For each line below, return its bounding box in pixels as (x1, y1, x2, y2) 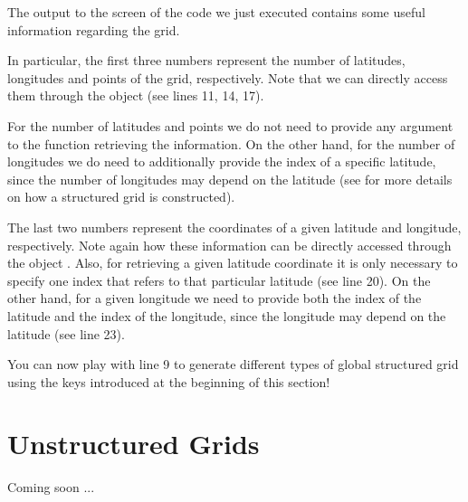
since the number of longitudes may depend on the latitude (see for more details (7, 169, 453, 188)
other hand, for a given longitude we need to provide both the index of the (7, 289, 422, 308)
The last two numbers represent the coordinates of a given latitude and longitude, (7, 217, 462, 236)
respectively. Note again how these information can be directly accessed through (7, 235, 452, 254)
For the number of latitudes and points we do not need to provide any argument (7, 116, 454, 135)
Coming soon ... (7, 478, 95, 497)
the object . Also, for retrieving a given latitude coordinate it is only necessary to (7, 253, 458, 272)
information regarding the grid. (7, 20, 180, 39)
